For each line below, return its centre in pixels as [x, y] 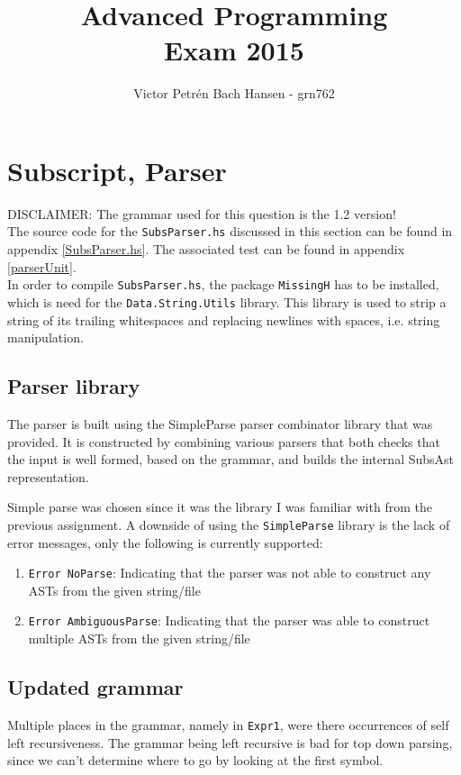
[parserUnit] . [42, 266]
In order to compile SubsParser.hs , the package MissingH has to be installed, [223, 284]
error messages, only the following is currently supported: [165, 542]
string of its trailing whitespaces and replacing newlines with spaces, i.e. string [224, 319]
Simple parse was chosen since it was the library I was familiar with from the [220, 507]
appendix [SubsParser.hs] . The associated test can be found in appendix [206, 249]
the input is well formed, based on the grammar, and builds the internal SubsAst [231, 459]
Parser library [74, 386]
